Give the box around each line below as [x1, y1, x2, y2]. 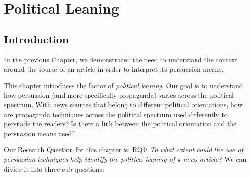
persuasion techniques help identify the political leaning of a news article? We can [4, 154, 247, 164]
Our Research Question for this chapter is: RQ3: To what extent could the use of [4, 144, 243, 155]
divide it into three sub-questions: [4, 163, 105, 174]
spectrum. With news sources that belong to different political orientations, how [4, 99, 243, 109]
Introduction [4, 31, 69, 46]
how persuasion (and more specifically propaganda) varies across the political [4, 90, 234, 100]
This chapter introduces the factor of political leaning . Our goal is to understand [4, 80, 243, 90]
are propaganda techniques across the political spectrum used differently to [4, 109, 228, 119]
